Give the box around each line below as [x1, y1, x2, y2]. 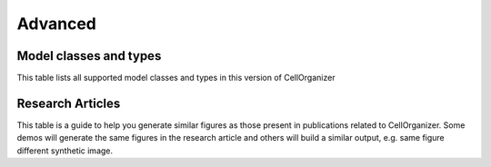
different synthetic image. [16, 145, 114, 156]
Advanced [16, 14, 97, 34]
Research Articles [16, 95, 121, 111]
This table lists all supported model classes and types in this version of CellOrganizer [16, 73, 336, 83]
